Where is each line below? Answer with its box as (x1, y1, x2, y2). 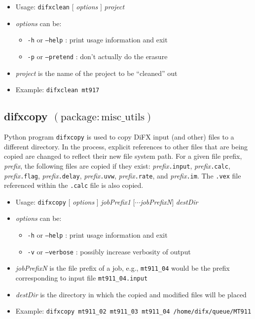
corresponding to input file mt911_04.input (15, 273, 148, 283)
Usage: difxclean (15, 1, 70, 11)
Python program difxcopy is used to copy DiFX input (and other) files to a (4, 132, 234, 142)
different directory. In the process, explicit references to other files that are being (4, 141, 248, 151)
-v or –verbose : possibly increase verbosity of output (27, 246, 191, 256)
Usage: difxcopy (15, 196, 66, 207)
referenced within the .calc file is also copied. (4, 180, 144, 190)
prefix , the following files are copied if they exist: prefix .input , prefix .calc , (4, 160, 230, 171)
